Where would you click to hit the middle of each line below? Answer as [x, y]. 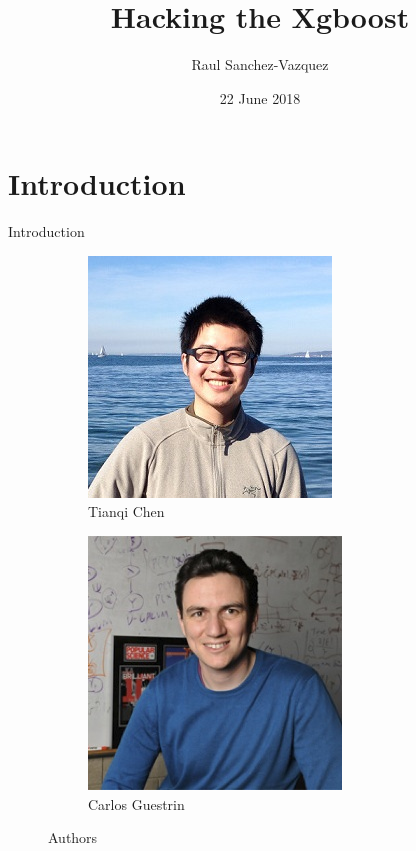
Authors [73, 837]
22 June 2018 [260, 97]
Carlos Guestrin [136, 803]
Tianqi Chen [126, 511]
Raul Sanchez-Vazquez [260, 64]
